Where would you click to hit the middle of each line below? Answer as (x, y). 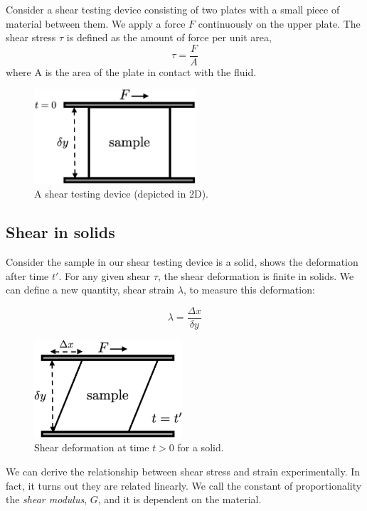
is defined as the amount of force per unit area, (169, 37)
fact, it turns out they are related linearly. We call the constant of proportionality (184, 485)
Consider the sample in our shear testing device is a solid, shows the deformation (182, 262)
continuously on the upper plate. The (279, 23)
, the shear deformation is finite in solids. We (256, 275)
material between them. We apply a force (96, 23)
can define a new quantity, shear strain (90, 290)
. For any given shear (105, 275)
